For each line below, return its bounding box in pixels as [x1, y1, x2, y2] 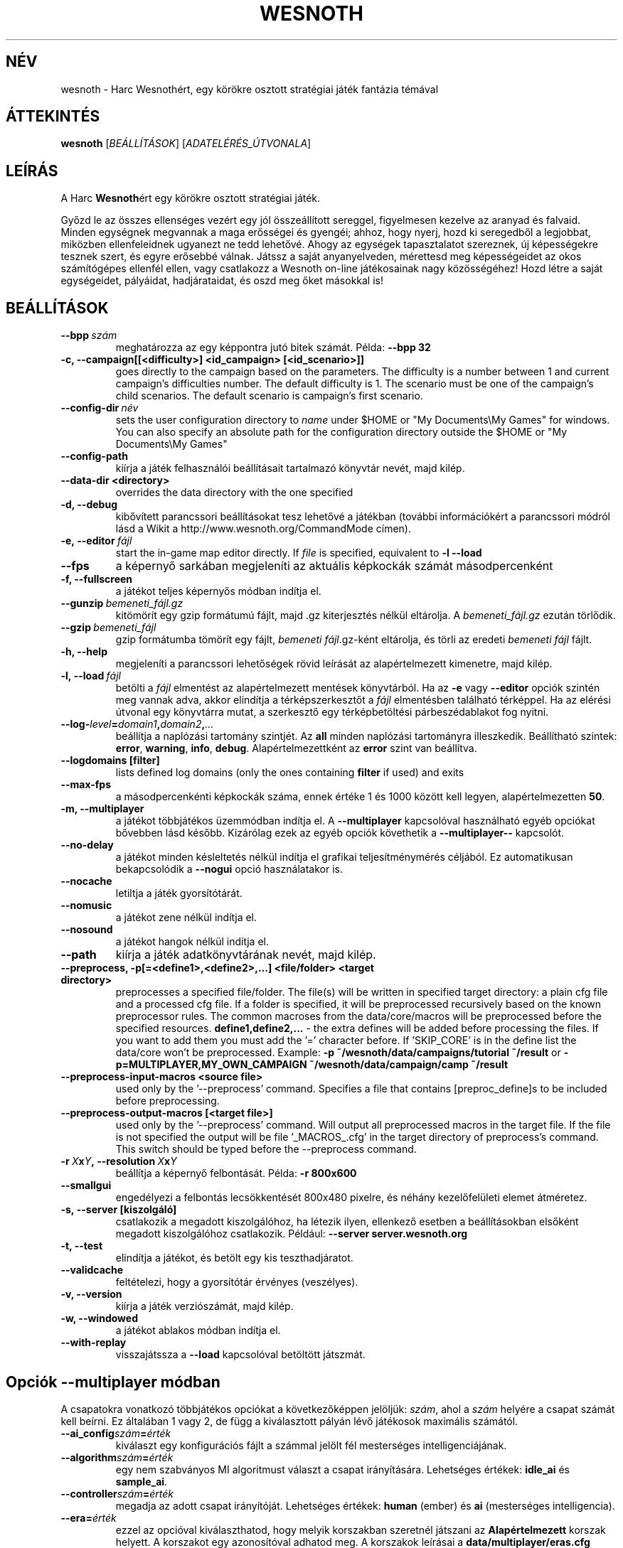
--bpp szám [60, 329, 117, 342]
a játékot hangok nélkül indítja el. [115, 935, 269, 948]
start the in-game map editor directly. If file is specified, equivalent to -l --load [115, 547, 482, 559]
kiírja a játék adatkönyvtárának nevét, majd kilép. [115, 947, 376, 962]
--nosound [60, 923, 113, 936]
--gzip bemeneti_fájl [60, 621, 156, 634]
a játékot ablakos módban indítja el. [115, 1324, 281, 1337]
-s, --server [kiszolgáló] [60, 1203, 177, 1216]
